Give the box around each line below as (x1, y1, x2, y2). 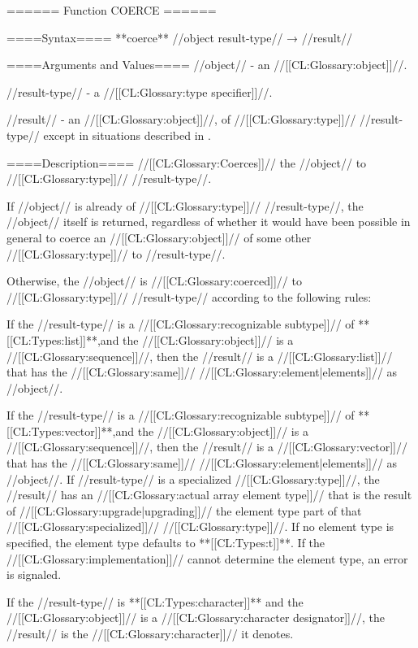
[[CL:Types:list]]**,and (6, 331, 119, 348)
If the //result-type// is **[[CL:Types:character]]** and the (6, 593, 304, 610)
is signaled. (6, 566, 62, 583)
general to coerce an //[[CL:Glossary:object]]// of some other (6, 228, 312, 246)
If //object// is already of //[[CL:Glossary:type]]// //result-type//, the (6, 197, 364, 214)
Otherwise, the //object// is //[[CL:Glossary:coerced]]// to (6, 272, 302, 289)
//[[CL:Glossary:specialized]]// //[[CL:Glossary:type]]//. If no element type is (6, 518, 394, 535)
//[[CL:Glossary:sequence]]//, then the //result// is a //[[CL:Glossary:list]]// (6, 347, 393, 364)
